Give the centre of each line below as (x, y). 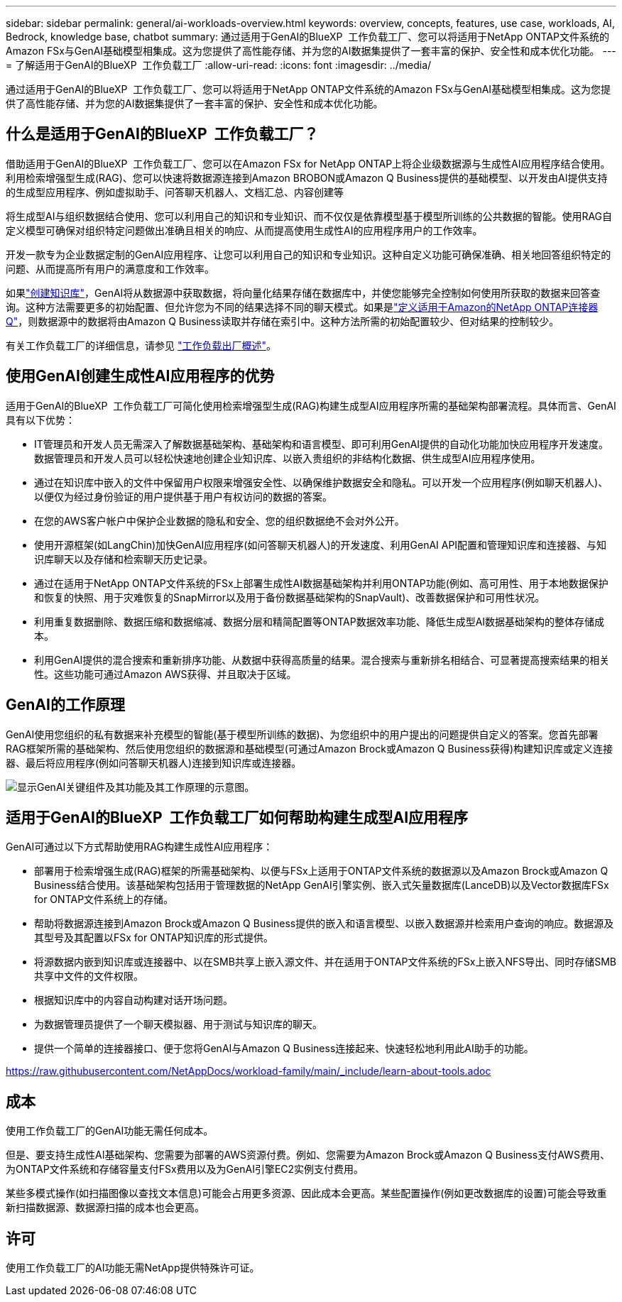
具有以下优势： (40, 420)
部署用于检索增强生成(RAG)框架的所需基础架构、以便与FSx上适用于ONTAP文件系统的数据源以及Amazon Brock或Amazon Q (321, 871)
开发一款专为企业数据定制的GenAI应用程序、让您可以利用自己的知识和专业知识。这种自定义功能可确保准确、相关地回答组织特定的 (309, 254)
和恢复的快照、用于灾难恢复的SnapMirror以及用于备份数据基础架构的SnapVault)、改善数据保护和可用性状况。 (290, 597)
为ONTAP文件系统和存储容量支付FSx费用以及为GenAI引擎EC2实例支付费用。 (185, 1169)
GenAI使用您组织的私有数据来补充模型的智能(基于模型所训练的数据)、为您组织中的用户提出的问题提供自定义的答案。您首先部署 (302, 734)
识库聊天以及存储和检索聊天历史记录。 (124, 559)
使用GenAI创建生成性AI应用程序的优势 (140, 376)
